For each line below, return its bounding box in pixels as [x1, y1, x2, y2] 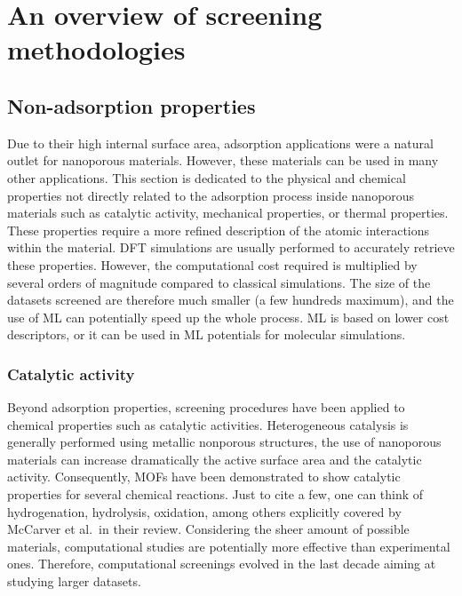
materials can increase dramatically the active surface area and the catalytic [7, 449, 422, 468]
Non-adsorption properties [7, 91, 256, 119]
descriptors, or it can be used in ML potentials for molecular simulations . [7, 325, 406, 344]
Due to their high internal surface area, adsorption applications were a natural [7, 133, 434, 152]
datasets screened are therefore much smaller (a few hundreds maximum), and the [7, 290, 454, 309]
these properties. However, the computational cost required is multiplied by [7, 255, 418, 274]
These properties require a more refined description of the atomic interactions [7, 220, 430, 239]
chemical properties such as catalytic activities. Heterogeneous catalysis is [7, 415, 409, 433]
